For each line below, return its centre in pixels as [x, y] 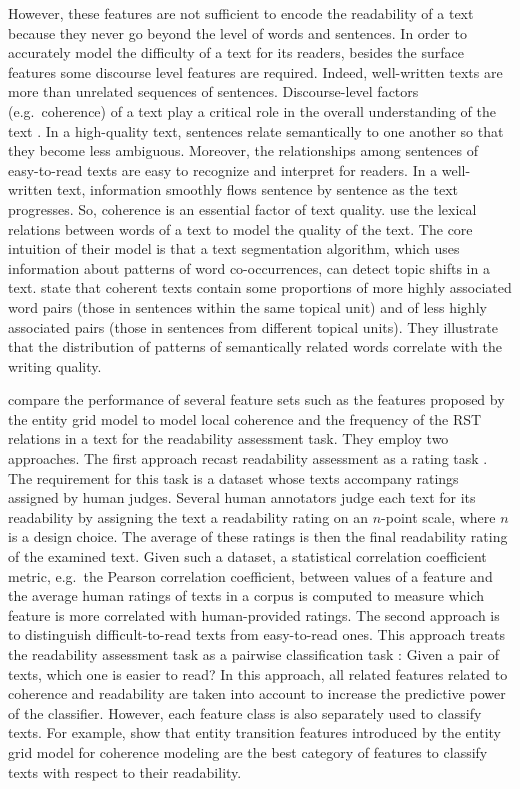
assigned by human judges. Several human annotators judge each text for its [242, 497]
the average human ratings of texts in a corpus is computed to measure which [246, 595]
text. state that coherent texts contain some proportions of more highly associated [260, 287]
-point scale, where [438, 516]
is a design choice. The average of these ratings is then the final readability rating [258, 536]
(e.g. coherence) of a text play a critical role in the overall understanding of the [252, 110]
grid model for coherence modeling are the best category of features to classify [248, 751]
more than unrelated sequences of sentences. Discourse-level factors [213, 91]
